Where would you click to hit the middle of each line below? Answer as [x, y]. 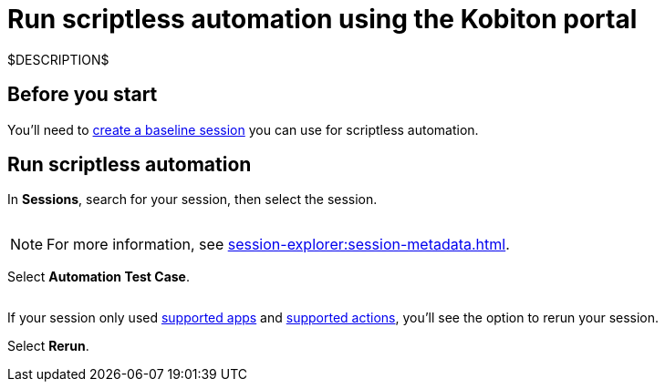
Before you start [83, 95]
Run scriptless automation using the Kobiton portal [322, 19]
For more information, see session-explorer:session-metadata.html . [278, 245]
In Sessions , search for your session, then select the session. [192, 200]
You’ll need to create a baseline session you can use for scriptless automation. [243, 129]
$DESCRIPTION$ [58, 59]
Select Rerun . [48, 346]
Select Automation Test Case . [99, 277]
